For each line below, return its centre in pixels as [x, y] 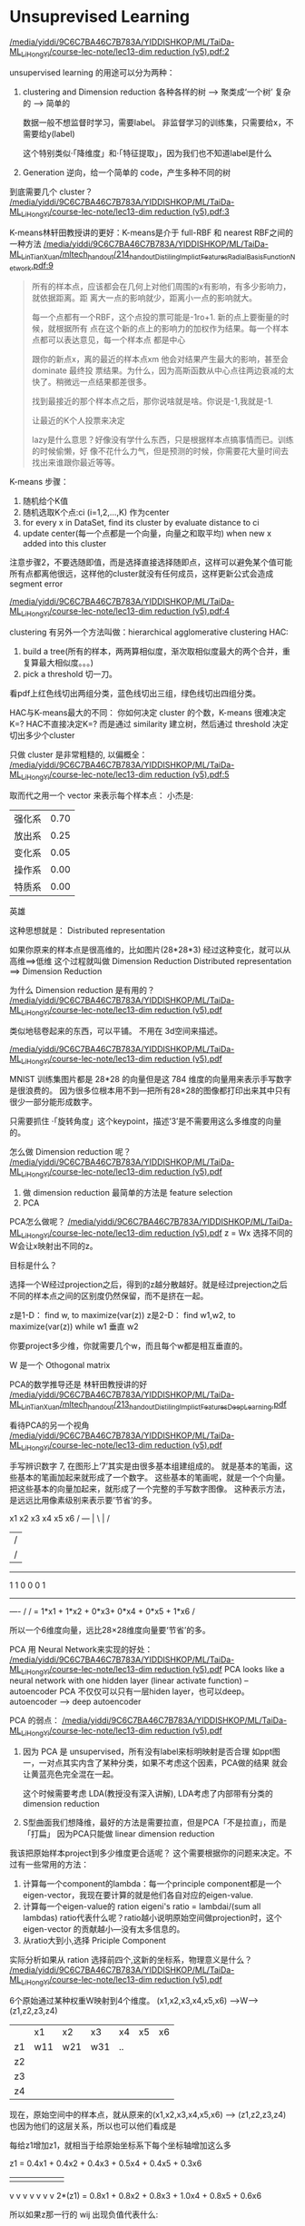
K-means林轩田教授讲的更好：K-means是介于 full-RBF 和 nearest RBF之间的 [151, 232]
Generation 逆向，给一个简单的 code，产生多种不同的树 [127, 172]
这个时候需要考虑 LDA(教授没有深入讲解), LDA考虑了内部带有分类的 [148, 1794]
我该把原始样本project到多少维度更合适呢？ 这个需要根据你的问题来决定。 [147, 1853]
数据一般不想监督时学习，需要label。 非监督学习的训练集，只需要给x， [154, 122]
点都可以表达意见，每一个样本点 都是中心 [108, 340]
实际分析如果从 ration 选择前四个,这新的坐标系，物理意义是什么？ [131, 1960]
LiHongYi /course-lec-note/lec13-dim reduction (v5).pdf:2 [125, 52]
